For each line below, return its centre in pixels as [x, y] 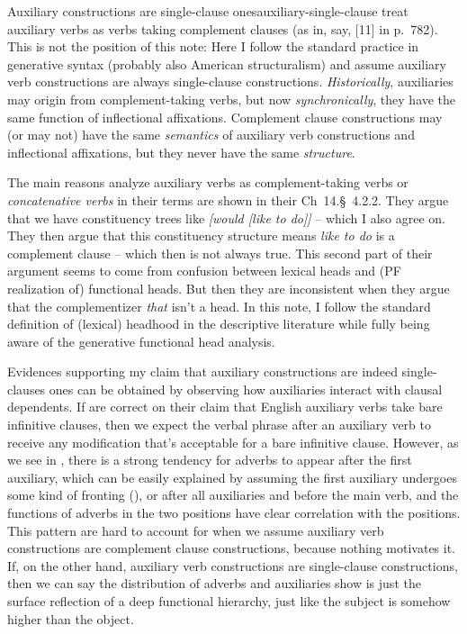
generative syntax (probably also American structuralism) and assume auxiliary [227, 63]
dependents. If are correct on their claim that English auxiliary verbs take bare [225, 407]
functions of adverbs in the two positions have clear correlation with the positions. [234, 513]
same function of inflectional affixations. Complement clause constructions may [225, 117]
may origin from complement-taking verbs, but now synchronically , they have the [232, 99]
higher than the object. [71, 618]
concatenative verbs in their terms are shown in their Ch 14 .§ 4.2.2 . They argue [228, 199]
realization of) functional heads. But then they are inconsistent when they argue [229, 288]
